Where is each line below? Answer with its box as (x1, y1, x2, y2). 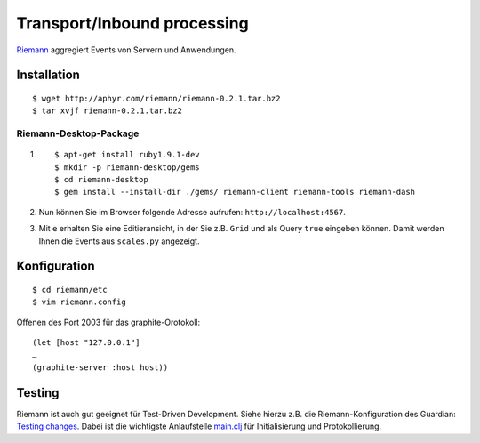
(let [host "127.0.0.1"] (32, 338, 140, 348)
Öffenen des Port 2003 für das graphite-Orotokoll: (16, 317, 201, 327)
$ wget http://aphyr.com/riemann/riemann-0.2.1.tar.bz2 (32, 93, 281, 103)
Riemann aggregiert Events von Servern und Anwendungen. (16, 44, 236, 55)
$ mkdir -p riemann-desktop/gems (54, 162, 200, 173)
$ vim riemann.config (32, 297, 126, 307)
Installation (16, 68, 80, 83)
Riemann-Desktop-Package (16, 127, 140, 140)
